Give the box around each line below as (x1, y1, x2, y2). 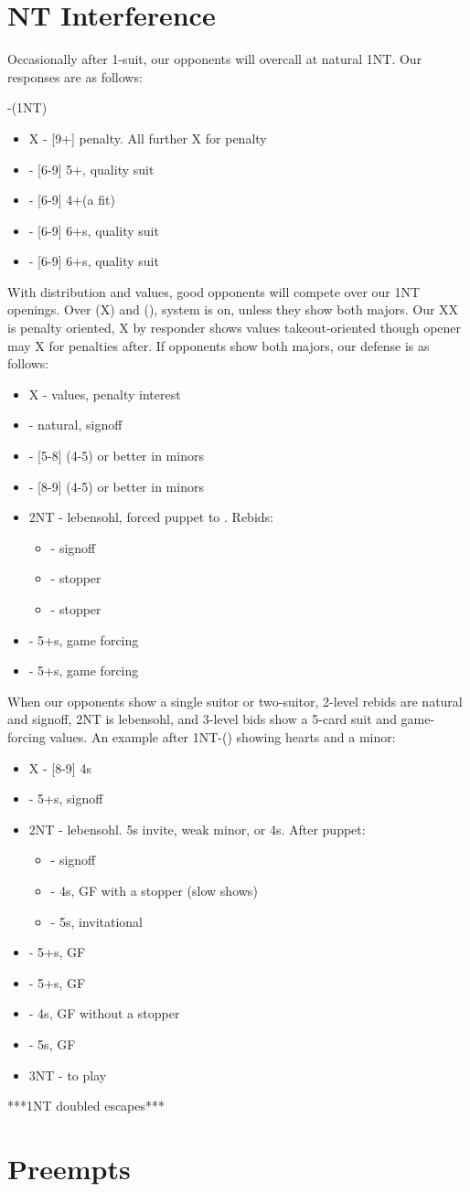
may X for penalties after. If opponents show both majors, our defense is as (7, 335, 430, 355)
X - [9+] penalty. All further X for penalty (28, 128, 267, 147)
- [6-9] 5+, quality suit (28, 159, 155, 178)
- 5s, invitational (50, 911, 144, 931)
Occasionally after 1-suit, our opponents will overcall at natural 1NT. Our (7, 49, 422, 69)
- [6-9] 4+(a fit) (28, 190, 115, 209)
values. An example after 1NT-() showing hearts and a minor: (49, 727, 396, 746)
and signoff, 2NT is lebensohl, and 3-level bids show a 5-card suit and (7, 709, 397, 729)
